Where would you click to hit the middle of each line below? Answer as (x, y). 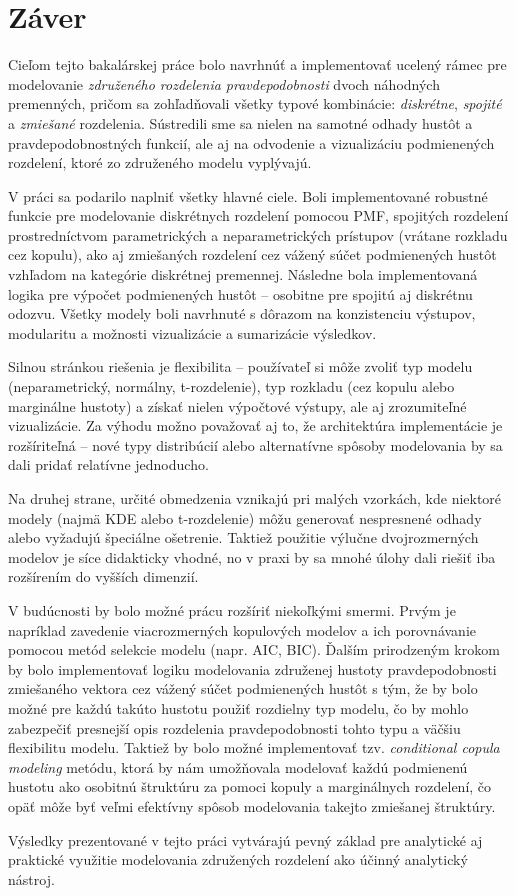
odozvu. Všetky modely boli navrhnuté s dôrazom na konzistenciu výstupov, (242, 313)
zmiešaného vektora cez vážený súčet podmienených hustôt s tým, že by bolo (243, 688)
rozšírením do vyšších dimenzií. (103, 576)
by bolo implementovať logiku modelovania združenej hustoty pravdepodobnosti (252, 668)
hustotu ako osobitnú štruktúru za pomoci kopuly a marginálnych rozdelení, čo (250, 786)
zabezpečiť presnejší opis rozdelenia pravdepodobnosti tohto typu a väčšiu (234, 727)
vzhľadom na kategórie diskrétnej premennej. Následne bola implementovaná (243, 274)
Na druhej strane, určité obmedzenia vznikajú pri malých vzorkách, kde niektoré (255, 498)
